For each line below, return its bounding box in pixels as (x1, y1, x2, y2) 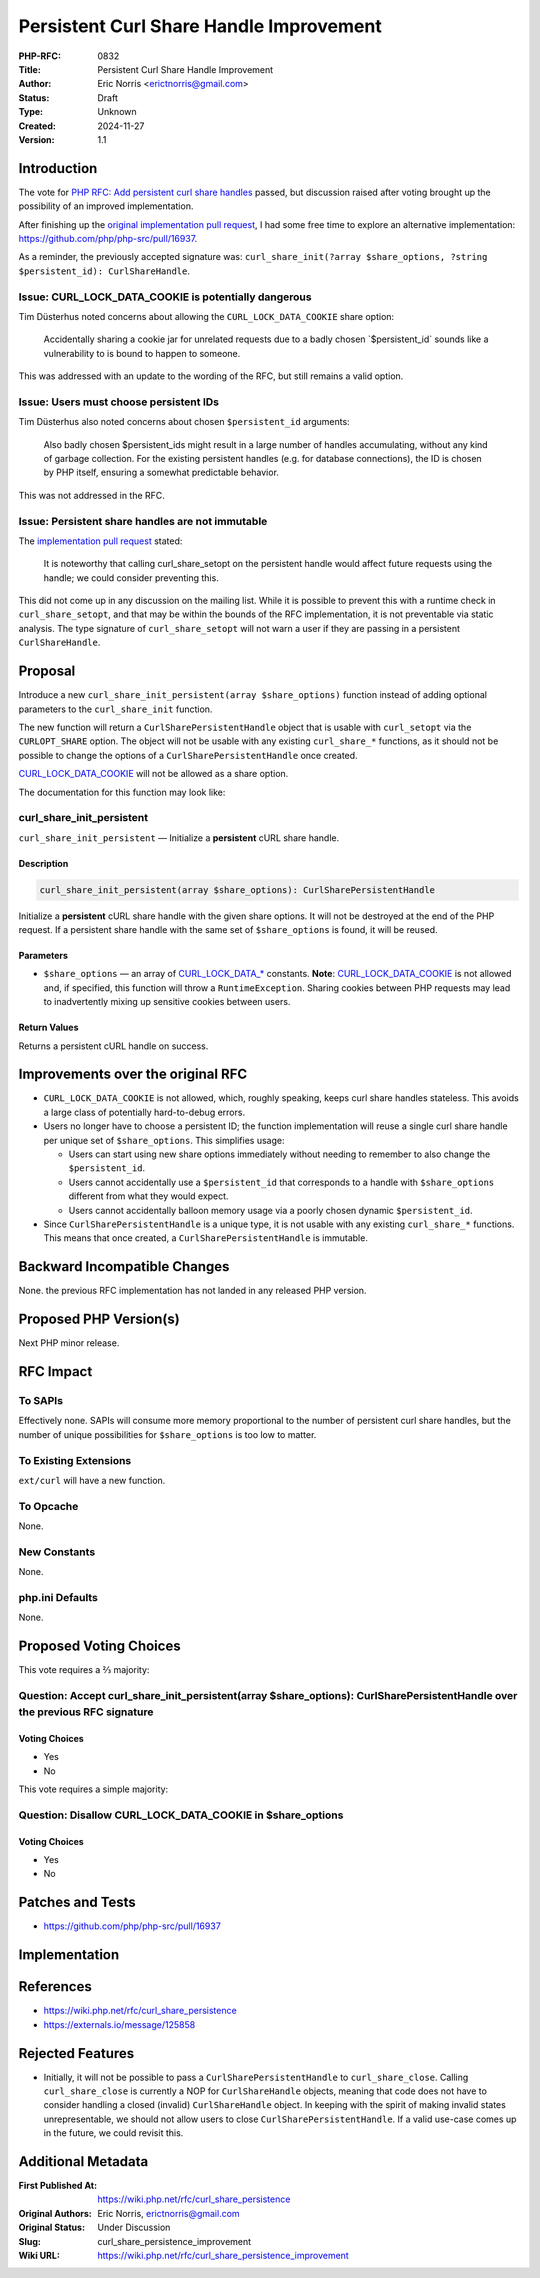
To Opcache (18, 1499, 79, 1513)
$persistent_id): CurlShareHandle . (18, 265, 190, 277)
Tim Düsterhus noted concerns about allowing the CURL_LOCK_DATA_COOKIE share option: (18, 310, 395, 322)
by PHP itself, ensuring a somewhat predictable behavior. (43, 466, 280, 479)
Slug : (18, 2235, 42, 2247)
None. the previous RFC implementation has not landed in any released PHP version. (18, 1285, 367, 1297)
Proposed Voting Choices (18, 1638, 181, 1655)
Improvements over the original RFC (18, 1066, 248, 1083)
